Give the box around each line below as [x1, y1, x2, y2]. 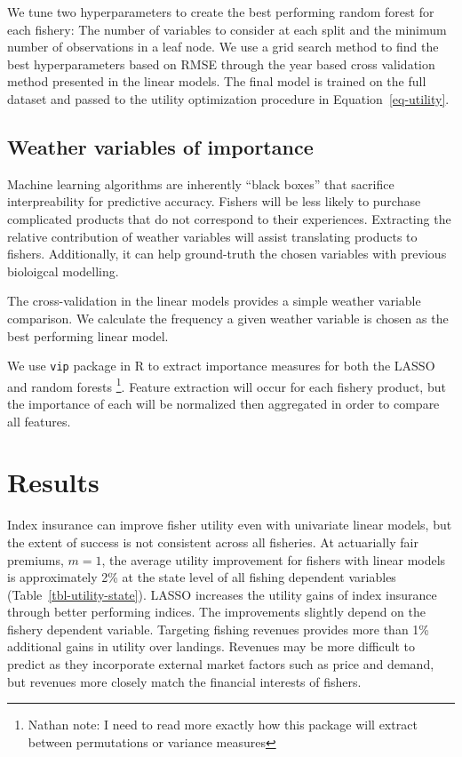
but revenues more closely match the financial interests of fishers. [7, 672, 362, 690]
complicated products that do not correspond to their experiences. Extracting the [7, 209, 451, 227]
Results [7, 464, 100, 500]
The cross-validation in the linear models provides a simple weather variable [7, 291, 421, 310]
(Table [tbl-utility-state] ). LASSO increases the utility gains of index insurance [7, 585, 437, 603]
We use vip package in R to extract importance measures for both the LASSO [7, 356, 435, 375]
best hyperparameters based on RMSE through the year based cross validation [7, 54, 435, 73]
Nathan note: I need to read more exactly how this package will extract [28, 715, 418, 734]
